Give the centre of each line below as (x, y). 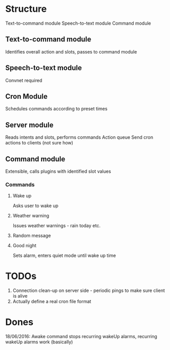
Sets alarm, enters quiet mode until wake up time (64, 255)
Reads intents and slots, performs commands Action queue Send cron (79, 137)
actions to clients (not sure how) (39, 143)
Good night (25, 246)
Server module (29, 125)
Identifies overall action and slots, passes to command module (71, 51)
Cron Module (26, 96)
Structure (26, 9)
